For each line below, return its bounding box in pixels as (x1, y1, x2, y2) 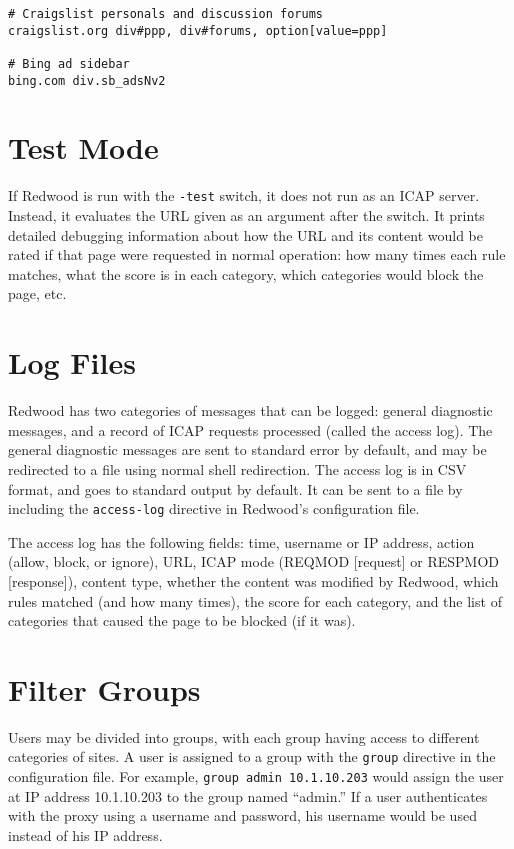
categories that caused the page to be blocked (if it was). (8, 610, 356, 631)
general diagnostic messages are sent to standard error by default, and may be (8, 439, 487, 460)
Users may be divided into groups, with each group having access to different (8, 726, 480, 747)
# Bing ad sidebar (8, 56, 130, 71)
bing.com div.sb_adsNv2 (8, 73, 166, 88)
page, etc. (8, 283, 67, 304)
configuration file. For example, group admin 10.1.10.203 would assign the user (8, 766, 504, 787)
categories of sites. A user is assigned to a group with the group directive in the (8, 746, 496, 767)
